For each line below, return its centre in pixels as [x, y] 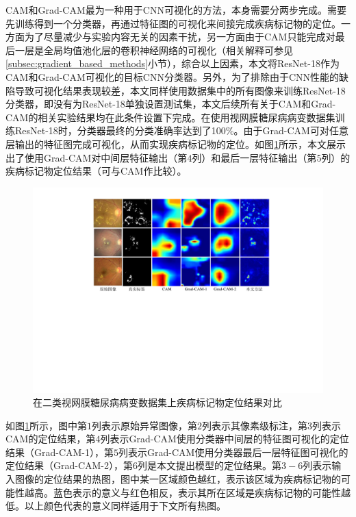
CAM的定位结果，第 [51, 439]
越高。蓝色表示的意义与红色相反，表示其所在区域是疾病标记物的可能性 [182, 492]
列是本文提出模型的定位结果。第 [210, 465]
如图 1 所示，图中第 [46, 425]
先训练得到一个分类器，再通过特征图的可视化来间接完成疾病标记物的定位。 [173, 23]
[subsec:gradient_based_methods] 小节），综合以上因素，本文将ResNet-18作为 [173, 63]
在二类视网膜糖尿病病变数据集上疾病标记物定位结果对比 [157, 402]
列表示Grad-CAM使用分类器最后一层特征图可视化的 [233, 452]
